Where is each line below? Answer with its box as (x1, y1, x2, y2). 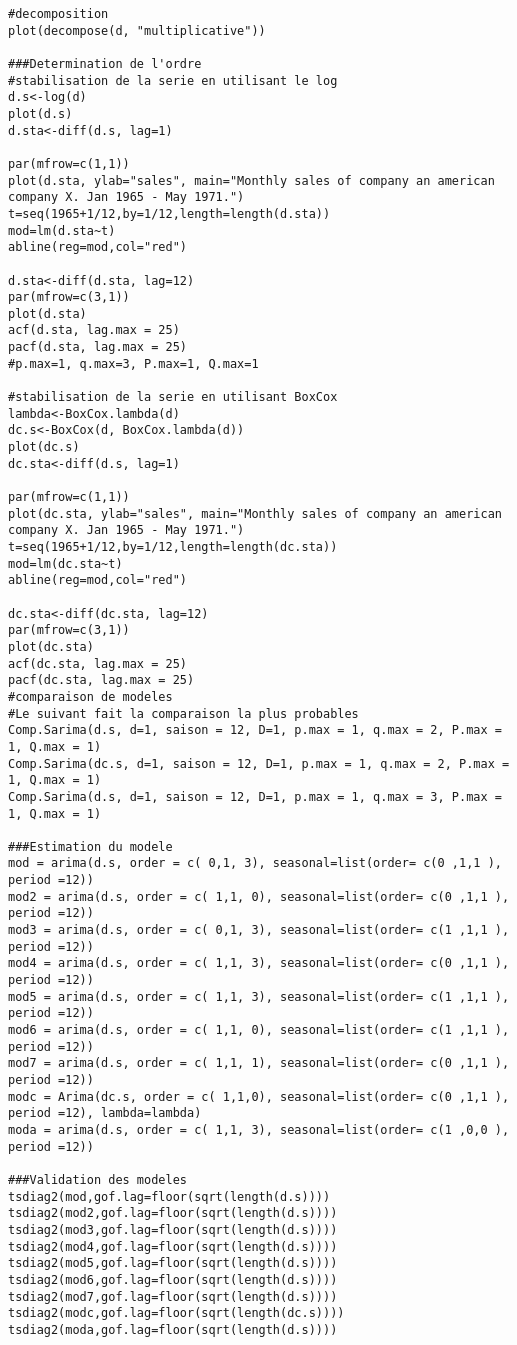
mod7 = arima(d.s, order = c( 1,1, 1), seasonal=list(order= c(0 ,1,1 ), (8, 1056, 510, 1071)
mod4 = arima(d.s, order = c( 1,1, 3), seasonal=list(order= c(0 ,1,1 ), (8, 956, 510, 971)
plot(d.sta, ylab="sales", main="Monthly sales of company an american (8, 173, 495, 188)
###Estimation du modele (8, 839, 173, 854)
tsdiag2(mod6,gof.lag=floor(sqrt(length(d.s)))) (8, 1272, 338, 1287)
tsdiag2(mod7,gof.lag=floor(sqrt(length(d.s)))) (8, 1289, 338, 1304)
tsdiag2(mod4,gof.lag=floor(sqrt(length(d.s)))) (8, 1239, 338, 1254)
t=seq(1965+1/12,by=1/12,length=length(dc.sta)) (8, 540, 338, 554)
